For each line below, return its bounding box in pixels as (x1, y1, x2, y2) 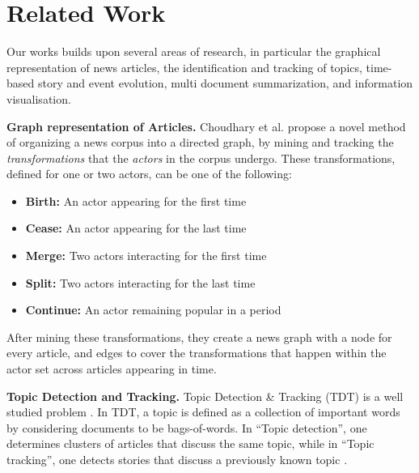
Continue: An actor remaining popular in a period (25, 301, 281, 318)
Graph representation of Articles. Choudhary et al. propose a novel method (6, 117, 406, 134)
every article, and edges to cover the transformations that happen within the (6, 344, 387, 361)
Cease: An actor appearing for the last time (25, 219, 247, 236)
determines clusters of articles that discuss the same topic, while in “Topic (6, 435, 375, 452)
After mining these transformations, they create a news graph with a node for (6, 328, 392, 345)
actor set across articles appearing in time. (6, 360, 217, 377)
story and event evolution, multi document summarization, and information (37, 75, 413, 92)
